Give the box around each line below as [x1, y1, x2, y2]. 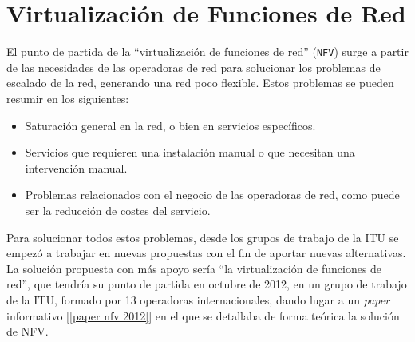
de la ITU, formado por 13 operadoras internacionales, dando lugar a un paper [6, 291, 390, 308]
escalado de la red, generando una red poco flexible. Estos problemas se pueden [6, 74, 394, 91]
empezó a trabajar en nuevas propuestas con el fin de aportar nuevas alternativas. [6, 245, 406, 261]
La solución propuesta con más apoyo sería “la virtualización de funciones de [6, 260, 382, 276]
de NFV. [6, 323, 49, 340]
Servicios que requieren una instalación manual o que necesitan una [25, 144, 355, 161]
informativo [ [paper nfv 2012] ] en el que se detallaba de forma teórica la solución [6, 307, 400, 324]
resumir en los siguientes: [6, 89, 129, 106]
